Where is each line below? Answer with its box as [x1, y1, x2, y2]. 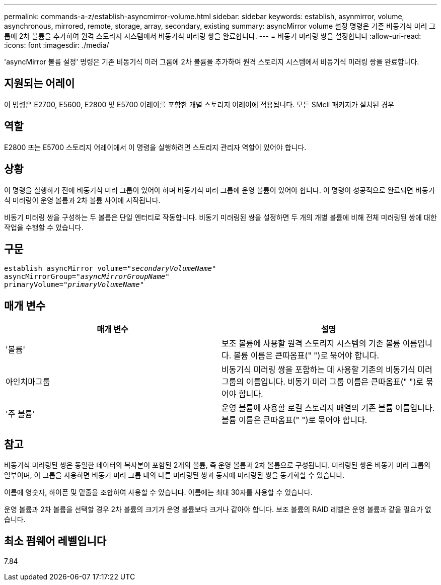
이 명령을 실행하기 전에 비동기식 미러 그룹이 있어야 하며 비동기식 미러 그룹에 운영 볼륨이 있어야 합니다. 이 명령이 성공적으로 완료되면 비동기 [4, 185, 435, 194]
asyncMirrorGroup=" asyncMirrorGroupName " [4, 272, 170, 281]
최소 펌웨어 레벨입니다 [4, 535, 107, 548]
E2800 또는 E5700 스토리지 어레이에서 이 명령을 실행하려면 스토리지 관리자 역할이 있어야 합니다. [4, 142, 307, 152]
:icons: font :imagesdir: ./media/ [4, 41, 109, 49]
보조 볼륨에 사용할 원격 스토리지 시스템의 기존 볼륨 [222, 338, 401, 349]
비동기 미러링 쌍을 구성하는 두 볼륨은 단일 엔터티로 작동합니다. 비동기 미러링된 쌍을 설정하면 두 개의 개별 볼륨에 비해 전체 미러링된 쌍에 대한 [4, 212, 437, 222]
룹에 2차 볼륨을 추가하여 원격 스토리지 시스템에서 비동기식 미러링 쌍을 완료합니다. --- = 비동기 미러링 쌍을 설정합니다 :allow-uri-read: [4, 32, 421, 40]
